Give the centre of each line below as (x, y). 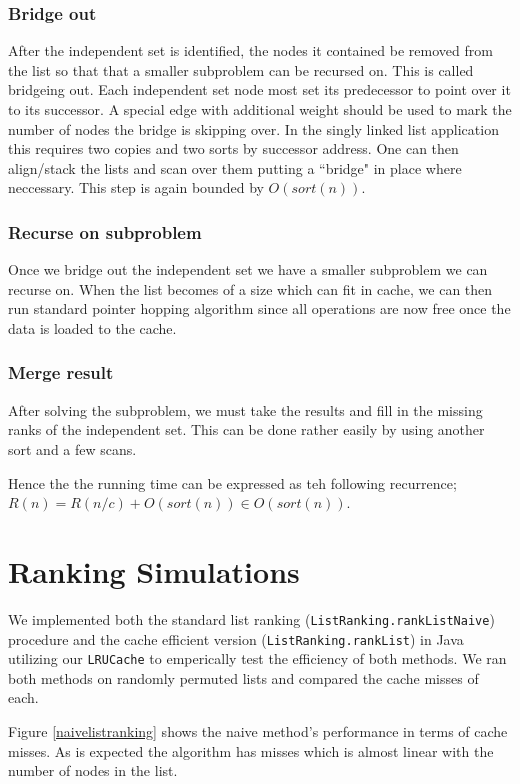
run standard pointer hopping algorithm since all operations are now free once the (259, 308)
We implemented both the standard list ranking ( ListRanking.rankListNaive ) (251, 618)
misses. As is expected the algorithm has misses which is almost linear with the (251, 750)
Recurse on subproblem (105, 231)
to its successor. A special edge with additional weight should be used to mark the (260, 109)
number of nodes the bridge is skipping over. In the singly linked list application (253, 128)
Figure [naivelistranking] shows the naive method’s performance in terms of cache (258, 731)
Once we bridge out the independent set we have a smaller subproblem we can (248, 269)
